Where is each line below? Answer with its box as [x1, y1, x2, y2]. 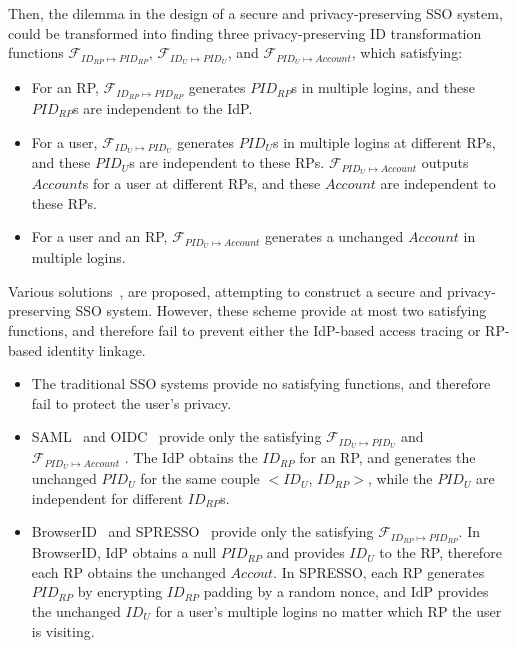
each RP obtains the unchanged [31, 561, 226, 582]
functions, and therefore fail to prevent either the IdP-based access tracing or [8, 320, 481, 341]
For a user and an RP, [31, 226, 168, 247]
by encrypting [77, 581, 163, 602]
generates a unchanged [265, 226, 404, 247]
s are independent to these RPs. [129, 152, 325, 173]
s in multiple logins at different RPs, [272, 131, 496, 152]
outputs [421, 152, 469, 173]
